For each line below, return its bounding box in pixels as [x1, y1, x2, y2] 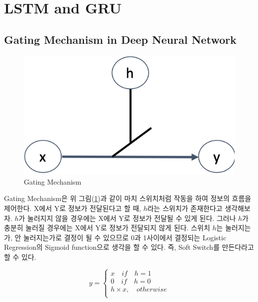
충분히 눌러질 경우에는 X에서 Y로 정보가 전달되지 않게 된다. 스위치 [4, 222, 210, 233]
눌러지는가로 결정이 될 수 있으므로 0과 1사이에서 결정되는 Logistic [23, 232, 227, 242]
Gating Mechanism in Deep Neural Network [4, 31, 237, 47]
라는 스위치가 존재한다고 [147, 202, 223, 213]
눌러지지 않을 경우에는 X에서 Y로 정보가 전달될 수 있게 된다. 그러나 [27, 212, 236, 223]
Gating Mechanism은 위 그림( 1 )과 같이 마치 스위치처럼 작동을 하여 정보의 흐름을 [4, 193, 252, 203]
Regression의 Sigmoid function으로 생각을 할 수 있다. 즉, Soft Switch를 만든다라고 [4, 242, 254, 252]
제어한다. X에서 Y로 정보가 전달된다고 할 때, [4, 202, 141, 213]
